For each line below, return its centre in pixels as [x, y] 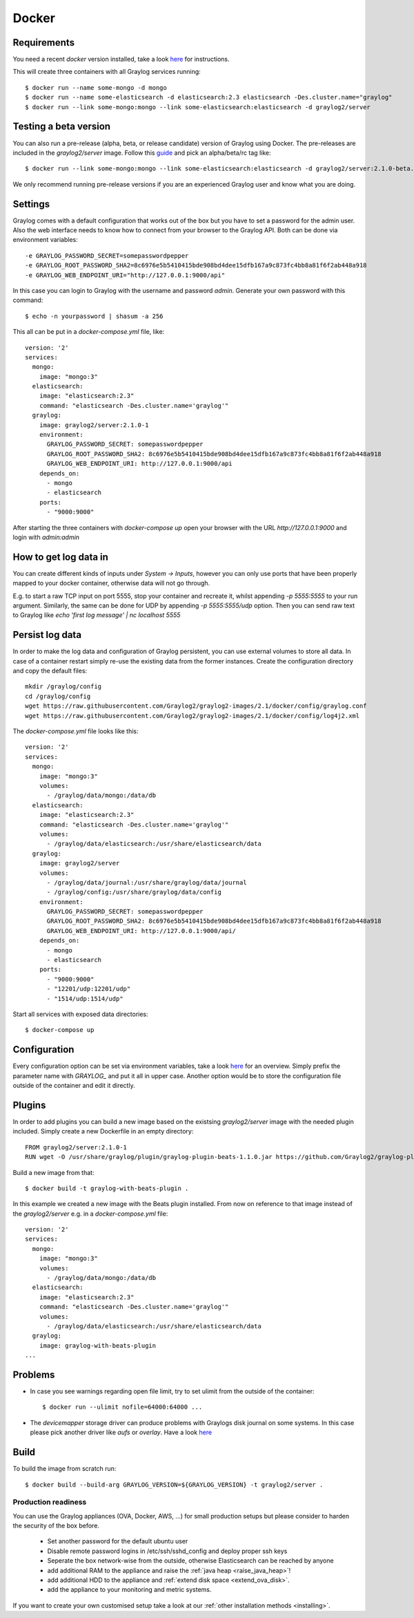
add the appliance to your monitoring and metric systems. [129, 1590]
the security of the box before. [56, 1526]
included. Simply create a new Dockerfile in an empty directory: [103, 1131]
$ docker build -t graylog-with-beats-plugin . [107, 1188]
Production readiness [50, 1502]
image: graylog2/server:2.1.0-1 [94, 425]
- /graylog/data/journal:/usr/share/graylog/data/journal [147, 882]
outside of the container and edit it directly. [74, 1086]
